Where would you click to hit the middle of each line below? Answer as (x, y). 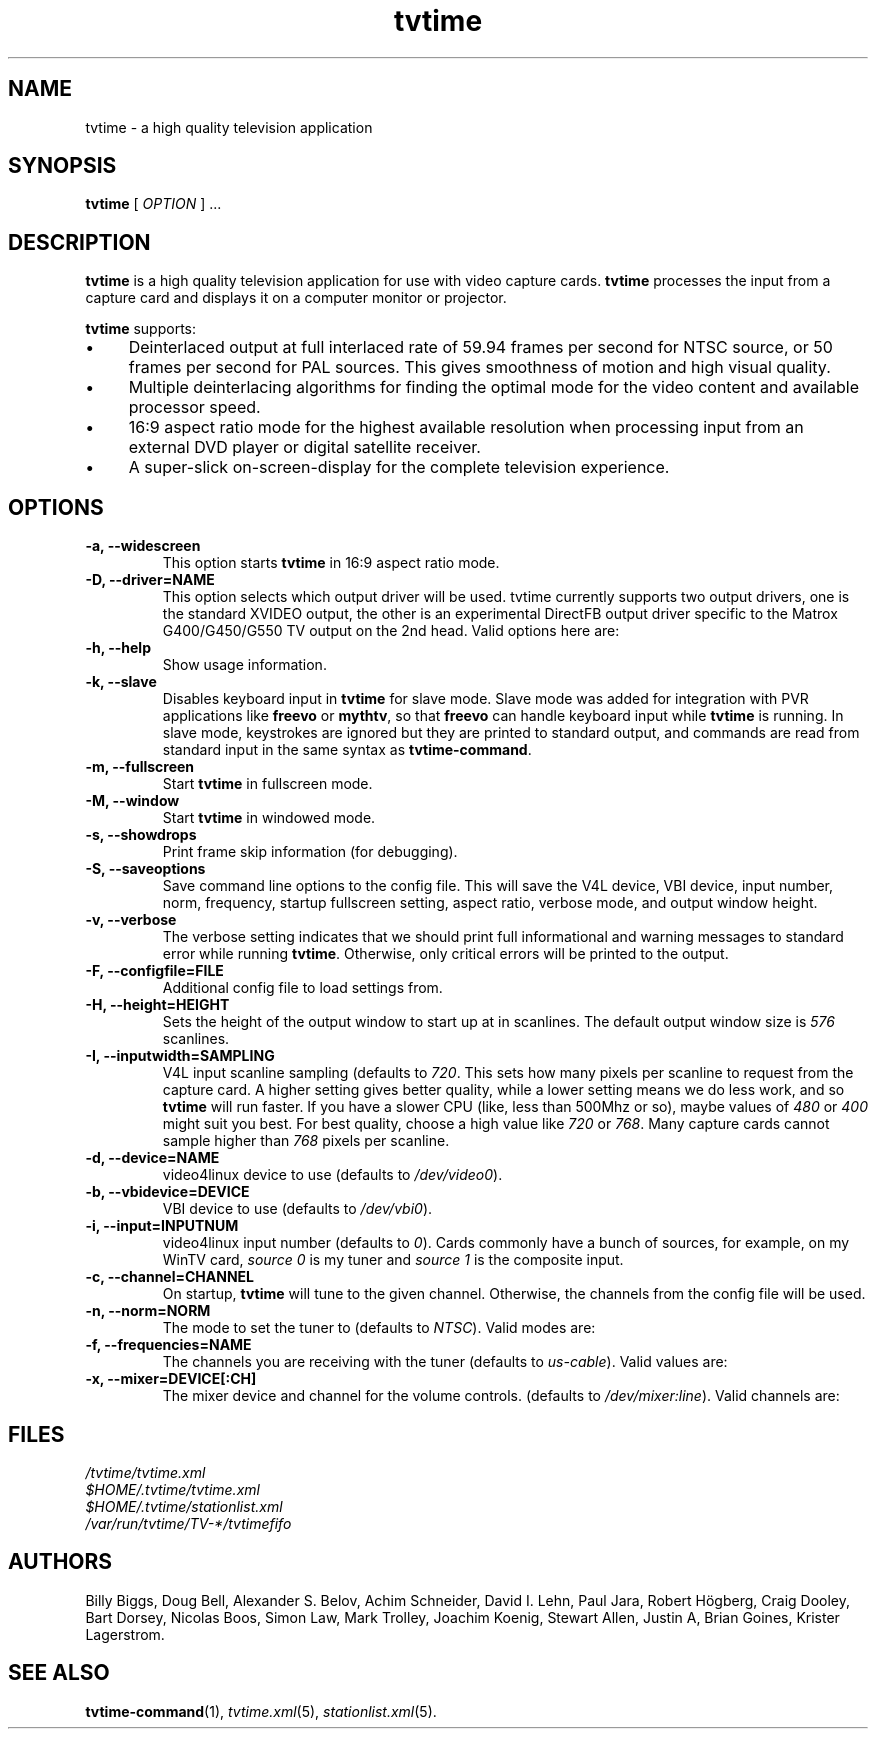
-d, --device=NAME (152, 1158)
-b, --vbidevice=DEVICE (167, 1192)
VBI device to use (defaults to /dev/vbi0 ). (297, 1209)
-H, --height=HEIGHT (157, 1005)
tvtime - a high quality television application (229, 127)
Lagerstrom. (125, 1634)
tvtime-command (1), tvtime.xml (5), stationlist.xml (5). (261, 1711)
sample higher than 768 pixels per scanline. (306, 1141)
